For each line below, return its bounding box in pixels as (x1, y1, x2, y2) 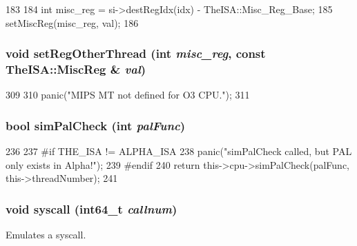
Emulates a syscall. (6, 227, 86, 242)
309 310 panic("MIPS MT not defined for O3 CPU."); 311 (6, 88, 250, 102)
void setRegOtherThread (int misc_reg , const (6, 45, 266, 62)
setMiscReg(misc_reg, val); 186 (6, 15, 139, 30)
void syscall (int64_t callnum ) (6, 200, 177, 217)
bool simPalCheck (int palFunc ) (6, 116, 186, 134)
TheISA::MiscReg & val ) (6, 61, 146, 78)
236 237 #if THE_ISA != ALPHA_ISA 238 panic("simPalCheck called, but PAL (6, 144, 352, 158)
